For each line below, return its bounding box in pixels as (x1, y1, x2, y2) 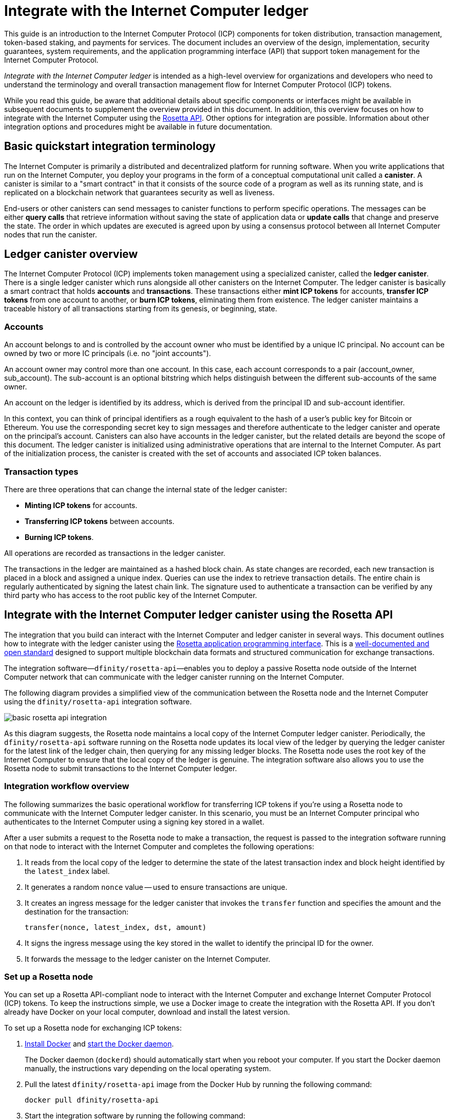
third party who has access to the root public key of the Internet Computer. (4, 590, 257, 600)
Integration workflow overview (4, 781, 129, 792)
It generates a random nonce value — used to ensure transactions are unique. (25, 882, 288, 891)
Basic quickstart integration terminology (4, 140, 216, 153)
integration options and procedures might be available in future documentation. (4, 122, 272, 131)
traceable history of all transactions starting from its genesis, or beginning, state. (4, 304, 277, 313)
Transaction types (4, 466, 79, 477)
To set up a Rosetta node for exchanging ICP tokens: (4, 1023, 182, 1033)
